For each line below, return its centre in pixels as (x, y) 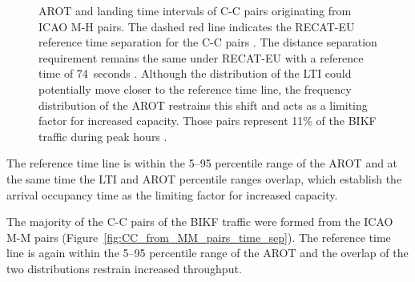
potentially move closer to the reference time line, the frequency (195, 89)
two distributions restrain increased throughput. (124, 268)
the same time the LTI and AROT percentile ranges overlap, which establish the (204, 178)
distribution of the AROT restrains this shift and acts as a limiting (203, 105)
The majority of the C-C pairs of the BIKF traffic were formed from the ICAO (200, 222)
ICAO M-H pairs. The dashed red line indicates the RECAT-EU (197, 26)
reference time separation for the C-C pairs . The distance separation (208, 42)
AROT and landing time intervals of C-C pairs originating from (195, 10)
